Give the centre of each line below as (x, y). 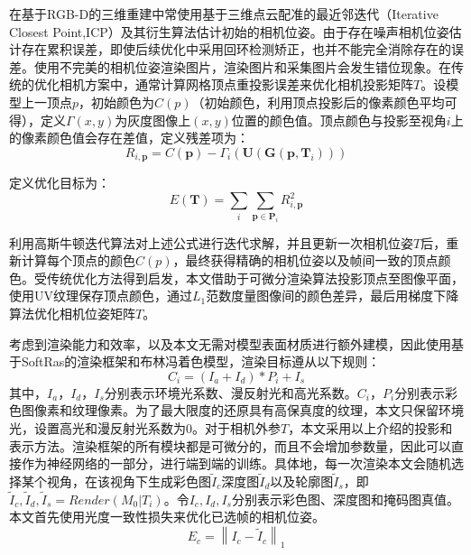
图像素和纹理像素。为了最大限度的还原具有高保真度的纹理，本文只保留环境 (242, 410)
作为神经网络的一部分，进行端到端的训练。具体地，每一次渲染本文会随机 (236, 463)
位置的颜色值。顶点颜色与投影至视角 (339, 120)
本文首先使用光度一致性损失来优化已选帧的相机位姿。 (167, 517)
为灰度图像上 (153, 120)
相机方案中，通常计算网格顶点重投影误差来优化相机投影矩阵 (236, 84)
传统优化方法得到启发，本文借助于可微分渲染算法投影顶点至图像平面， (255, 277)
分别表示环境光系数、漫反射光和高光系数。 (231, 392)
